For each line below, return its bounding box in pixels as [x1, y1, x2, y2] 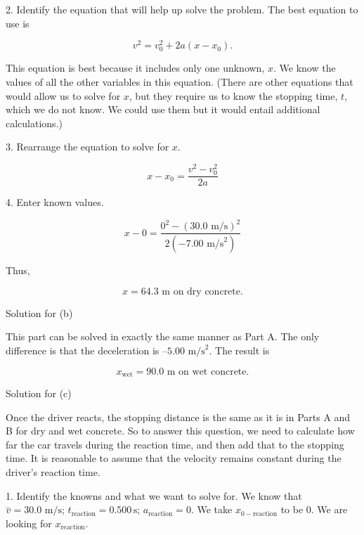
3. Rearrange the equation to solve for [6, 139, 169, 154]
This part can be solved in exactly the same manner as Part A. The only [6, 329, 320, 344]
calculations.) [6, 115, 63, 130]
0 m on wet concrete [159, 366, 247, 377]
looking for [6, 515, 52, 530]
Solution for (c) [6, 386, 72, 401]
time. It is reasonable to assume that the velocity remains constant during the [6, 451, 342, 465]
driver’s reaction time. [6, 465, 100, 479]
